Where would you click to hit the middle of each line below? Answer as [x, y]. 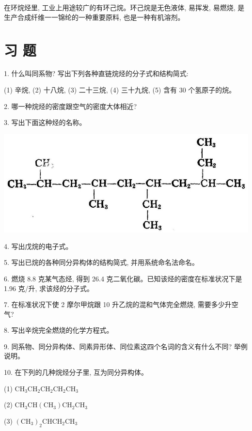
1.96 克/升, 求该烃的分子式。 [49, 288]
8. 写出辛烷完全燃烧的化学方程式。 [59, 330]
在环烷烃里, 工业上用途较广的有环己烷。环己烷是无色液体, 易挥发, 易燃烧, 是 [124, 7]
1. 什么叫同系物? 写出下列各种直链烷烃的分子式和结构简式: [96, 73]
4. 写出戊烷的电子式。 [38, 246]
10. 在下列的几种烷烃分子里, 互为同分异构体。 [76, 372]
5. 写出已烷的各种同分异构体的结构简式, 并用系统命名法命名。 [102, 262]
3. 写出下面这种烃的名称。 [45, 122]
